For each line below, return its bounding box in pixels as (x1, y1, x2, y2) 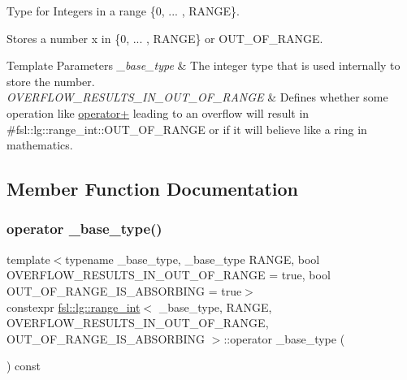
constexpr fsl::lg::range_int (6, 298, 141, 315)
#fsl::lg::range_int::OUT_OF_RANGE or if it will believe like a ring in (6, 120, 367, 137)
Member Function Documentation (6, 176, 299, 201)
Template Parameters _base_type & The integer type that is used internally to (6, 57, 401, 74)
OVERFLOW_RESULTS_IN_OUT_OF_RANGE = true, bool (6, 266, 331, 283)
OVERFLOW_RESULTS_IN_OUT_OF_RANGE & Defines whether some (6, 89, 388, 106)
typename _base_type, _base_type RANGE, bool (65, 250, 320, 267)
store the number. (6, 72, 95, 89)
